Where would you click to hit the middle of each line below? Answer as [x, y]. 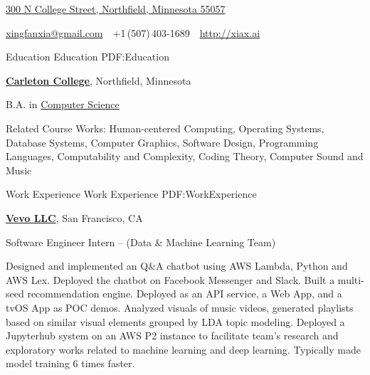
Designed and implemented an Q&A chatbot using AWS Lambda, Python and [177, 266]
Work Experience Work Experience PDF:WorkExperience [131, 194]
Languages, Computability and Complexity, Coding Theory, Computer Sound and [185, 156]
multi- [351, 279]
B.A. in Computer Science [63, 104]
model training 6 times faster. [70, 363]
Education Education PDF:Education [88, 57]
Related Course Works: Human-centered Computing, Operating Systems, [165, 128]
